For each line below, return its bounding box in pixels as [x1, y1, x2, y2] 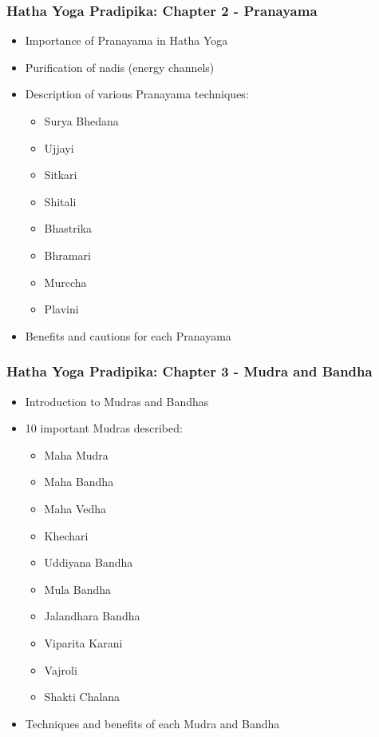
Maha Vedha [44, 500, 106, 516]
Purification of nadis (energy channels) [25, 58, 215, 75]
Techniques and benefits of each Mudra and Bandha [25, 715, 280, 731]
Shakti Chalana [44, 688, 120, 705]
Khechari [44, 527, 89, 544]
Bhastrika [44, 220, 93, 237]
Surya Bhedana [44, 113, 119, 129]
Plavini [44, 301, 79, 317]
